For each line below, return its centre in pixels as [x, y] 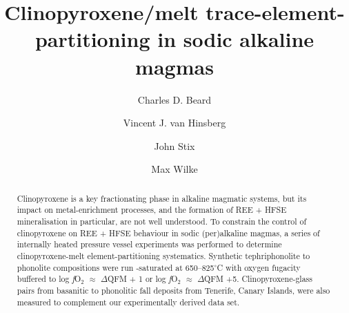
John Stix [174, 145]
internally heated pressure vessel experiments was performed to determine [149, 244]
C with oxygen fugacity [259, 267]
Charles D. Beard [174, 99]
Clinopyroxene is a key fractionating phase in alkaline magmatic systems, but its [162, 198]
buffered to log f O [49, 279]
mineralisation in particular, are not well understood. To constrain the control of [162, 221]
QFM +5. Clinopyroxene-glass [258, 279]
